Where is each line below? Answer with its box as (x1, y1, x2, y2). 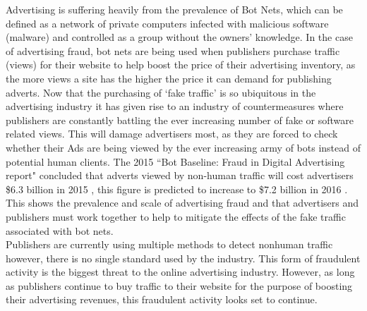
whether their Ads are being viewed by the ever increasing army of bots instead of (6, 140, 361, 154)
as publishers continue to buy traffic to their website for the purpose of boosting (6, 278, 353, 293)
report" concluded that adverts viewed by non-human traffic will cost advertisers (6, 168, 354, 183)
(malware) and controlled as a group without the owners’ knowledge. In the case (6, 30, 353, 44)
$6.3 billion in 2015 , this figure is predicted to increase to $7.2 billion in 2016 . (6, 181, 348, 196)
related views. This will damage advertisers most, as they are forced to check (6, 126, 338, 141)
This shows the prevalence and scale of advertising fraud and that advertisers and (6, 195, 359, 210)
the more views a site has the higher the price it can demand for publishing (6, 71, 332, 85)
